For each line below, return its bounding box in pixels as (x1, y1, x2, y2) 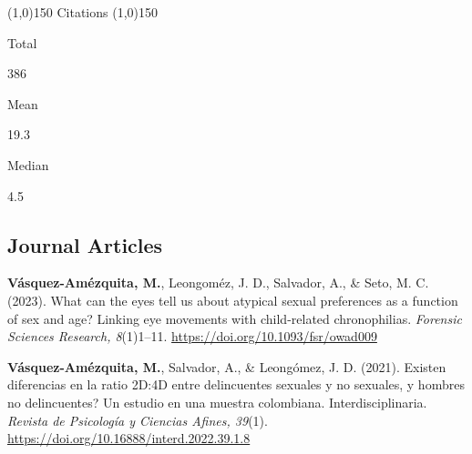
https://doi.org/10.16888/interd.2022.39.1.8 (7, 429, 251, 448)
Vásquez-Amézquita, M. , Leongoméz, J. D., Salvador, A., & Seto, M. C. (7, 273, 429, 292)
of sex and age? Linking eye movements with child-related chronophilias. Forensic (7, 308, 462, 328)
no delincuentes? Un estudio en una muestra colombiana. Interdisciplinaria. (7, 392, 427, 411)
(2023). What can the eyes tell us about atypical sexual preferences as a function (7, 290, 458, 309)
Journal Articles (7, 230, 163, 258)
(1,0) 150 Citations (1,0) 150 (7, 3, 158, 21)
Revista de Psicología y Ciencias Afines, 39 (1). (7, 410, 268, 429)
